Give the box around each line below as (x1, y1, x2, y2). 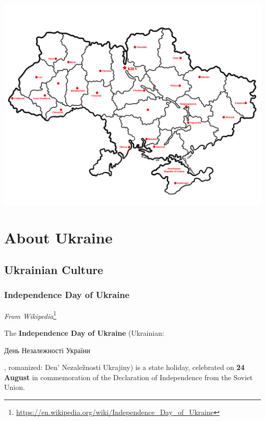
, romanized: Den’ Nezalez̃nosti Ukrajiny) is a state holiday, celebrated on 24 (4, 362, 245, 373)
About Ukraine (4, 227, 113, 247)
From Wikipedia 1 (4, 309, 57, 321)
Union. (4, 382, 25, 392)
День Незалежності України (4, 344, 91, 355)
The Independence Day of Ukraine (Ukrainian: (4, 327, 164, 338)
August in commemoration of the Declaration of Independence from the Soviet (4, 372, 253, 382)
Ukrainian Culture (4, 262, 103, 278)
